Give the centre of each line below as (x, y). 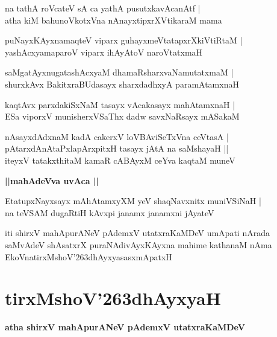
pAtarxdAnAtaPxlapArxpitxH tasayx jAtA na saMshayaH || (117, 148)
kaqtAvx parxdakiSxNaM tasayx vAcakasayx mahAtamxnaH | (120, 104)
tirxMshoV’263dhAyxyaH (113, 298)
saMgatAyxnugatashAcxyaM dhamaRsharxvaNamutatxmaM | (119, 72)
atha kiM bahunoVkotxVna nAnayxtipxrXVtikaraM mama (114, 20)
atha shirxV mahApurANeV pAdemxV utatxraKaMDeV (125, 327)
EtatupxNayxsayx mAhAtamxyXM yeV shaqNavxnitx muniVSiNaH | (133, 201)
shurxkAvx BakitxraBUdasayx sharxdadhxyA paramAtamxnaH (122, 84)
